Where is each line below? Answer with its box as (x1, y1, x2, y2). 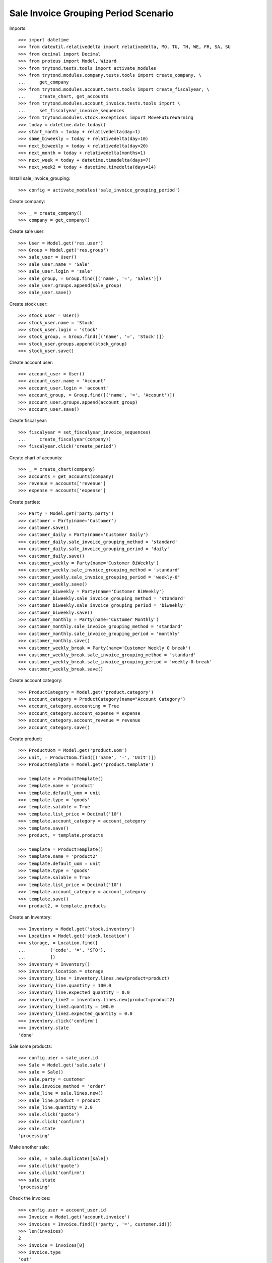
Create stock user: (9, 301, 48, 307)
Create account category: (9, 677, 63, 684)
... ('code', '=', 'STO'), (18, 947, 106, 953)
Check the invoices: (9, 1195, 50, 1201)
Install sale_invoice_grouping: (9, 175, 71, 181)
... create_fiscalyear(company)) (18, 436, 112, 442)
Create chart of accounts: (9, 455, 63, 461)
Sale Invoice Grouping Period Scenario (9, 8, 174, 19)
